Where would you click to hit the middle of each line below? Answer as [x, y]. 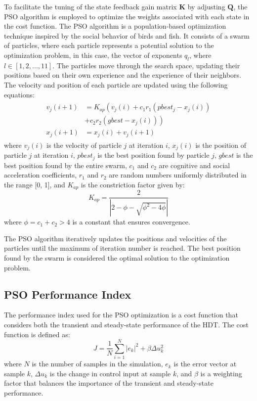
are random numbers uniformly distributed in [178, 175]
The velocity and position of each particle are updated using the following [116, 84]
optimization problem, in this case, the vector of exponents [93, 55]
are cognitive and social [194, 165]
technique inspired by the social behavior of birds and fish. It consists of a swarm [127, 35]
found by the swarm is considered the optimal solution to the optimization [117, 257]
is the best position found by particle [153, 155]
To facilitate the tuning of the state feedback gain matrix [90, 6]
